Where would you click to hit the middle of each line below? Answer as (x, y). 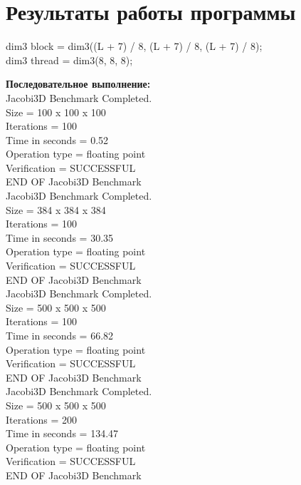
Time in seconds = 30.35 (60, 237)
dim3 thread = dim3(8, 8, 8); (69, 60)
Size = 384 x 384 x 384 (56, 209)
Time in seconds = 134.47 (62, 433)
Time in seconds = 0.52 (57, 139)
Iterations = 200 (42, 419)
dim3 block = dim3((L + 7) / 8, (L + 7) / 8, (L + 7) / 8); (134, 46)
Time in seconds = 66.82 (60, 335)
